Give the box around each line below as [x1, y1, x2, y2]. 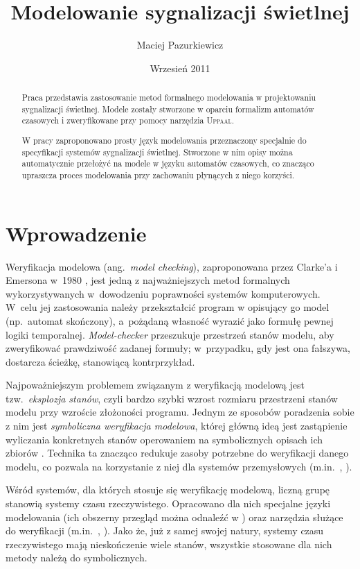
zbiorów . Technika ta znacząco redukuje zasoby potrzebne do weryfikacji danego [6, 445, 349, 460]
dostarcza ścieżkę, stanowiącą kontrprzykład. [6, 354, 195, 368]
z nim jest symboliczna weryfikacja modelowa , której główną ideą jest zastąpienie [6, 418, 348, 433]
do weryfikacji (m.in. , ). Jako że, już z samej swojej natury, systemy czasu [6, 523, 324, 538]
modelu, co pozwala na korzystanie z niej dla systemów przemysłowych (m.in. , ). [6, 459, 352, 473]
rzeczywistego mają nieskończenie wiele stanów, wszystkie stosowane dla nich [6, 536, 332, 551]
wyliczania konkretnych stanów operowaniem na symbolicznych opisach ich [6, 432, 323, 446]
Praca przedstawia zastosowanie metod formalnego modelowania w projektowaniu [21, 92, 316, 103]
